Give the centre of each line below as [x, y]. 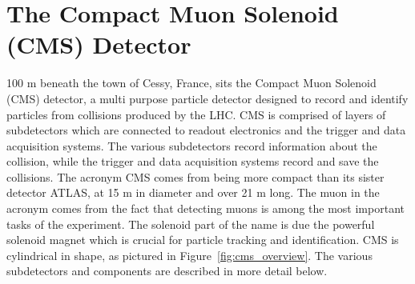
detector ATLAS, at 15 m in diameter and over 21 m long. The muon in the [193, 192]
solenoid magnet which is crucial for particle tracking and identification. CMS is [203, 240]
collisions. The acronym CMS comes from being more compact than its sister [195, 176]
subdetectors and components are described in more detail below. [167, 271]
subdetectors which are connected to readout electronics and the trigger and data [206, 130]
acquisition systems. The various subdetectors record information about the [192, 145]
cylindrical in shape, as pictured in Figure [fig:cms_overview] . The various [189, 255]
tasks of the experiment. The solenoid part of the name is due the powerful [191, 224]
